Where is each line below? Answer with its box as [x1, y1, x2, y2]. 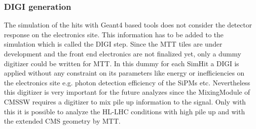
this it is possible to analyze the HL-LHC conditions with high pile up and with [4, 106, 245, 116]
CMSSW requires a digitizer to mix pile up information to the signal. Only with [4, 96, 246, 106]
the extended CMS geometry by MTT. [4, 116, 121, 126]
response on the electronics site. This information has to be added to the [4, 29, 224, 39]
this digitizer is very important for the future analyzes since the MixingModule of [4, 87, 250, 97]
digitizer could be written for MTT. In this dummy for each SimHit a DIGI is [4, 58, 239, 68]
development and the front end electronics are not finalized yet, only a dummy [4, 49, 241, 58]
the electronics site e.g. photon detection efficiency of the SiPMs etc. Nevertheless [4, 77, 251, 87]
